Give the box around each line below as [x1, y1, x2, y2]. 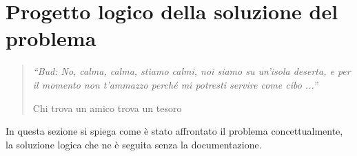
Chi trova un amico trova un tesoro [32, 100, 182, 115]
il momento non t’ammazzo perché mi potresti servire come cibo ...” [32, 77, 318, 91]
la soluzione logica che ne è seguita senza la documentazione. [6, 137, 262, 151]
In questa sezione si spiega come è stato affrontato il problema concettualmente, [6, 124, 343, 138]
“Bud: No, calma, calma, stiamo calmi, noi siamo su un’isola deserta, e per [32, 64, 351, 78]
